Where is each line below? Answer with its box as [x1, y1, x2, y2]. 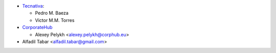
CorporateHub [22, 24, 53, 31]
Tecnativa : [22, 3, 44, 9]
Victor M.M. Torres [35, 17, 75, 23]
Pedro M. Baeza [35, 10, 69, 16]
